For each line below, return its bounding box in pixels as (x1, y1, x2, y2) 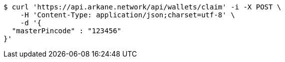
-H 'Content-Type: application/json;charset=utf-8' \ (20, 11, 235, 19)
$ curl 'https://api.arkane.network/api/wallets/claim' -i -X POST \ (3, 3, 282, 11)
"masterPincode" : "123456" (11, 27, 122, 35)
